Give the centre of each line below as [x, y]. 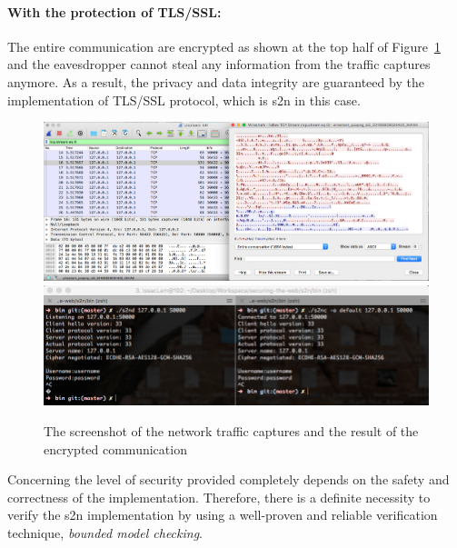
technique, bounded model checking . [105, 532]
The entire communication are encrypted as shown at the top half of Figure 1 [224, 46]
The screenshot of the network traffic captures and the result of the [231, 430]
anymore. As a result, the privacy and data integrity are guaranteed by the [216, 81]
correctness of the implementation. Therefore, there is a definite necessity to [219, 497]
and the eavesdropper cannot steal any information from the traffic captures [219, 64]
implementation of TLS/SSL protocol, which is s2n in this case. [184, 100]
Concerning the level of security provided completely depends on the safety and [228, 479]
